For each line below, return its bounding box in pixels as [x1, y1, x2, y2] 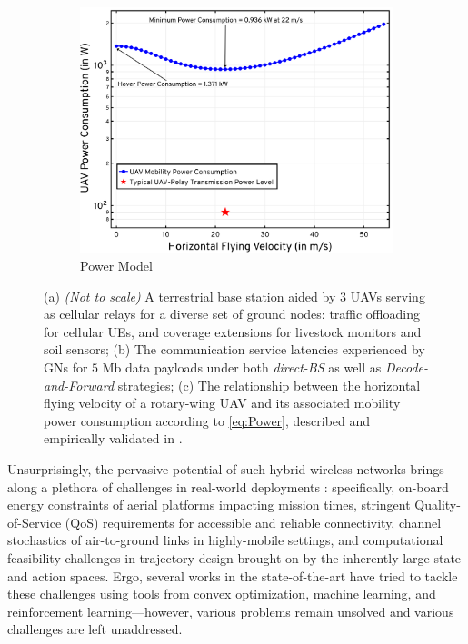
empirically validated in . [44, 429, 183, 448]
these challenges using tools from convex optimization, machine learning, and [7, 584, 436, 603]
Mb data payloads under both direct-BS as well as [102, 357, 382, 376]
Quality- [414, 495, 461, 514]
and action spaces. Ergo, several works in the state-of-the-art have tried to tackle [7, 566, 458, 585]
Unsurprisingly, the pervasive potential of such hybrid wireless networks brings [7, 459, 444, 478]
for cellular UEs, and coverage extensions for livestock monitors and [44, 322, 422, 341]
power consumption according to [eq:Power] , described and [44, 411, 371, 430]
